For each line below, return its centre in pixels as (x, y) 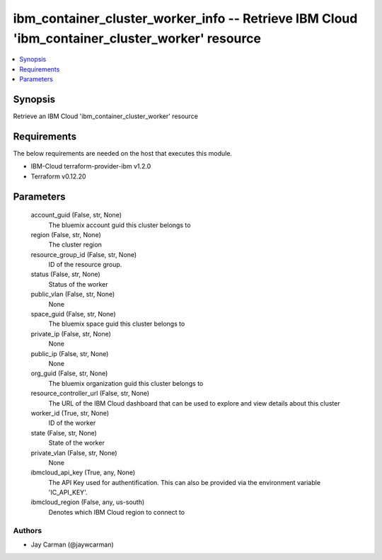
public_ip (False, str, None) (70, 353)
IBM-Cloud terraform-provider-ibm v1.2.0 (91, 166)
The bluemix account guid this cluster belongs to (120, 225)
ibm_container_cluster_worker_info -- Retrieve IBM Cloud (185, 18)
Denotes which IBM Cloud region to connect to (117, 512)
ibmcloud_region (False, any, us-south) (88, 502)
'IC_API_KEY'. (68, 493)
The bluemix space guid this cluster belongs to (117, 324)
